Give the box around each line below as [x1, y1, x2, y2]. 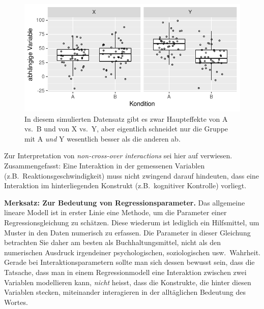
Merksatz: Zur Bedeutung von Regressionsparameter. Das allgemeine [4, 197, 245, 208]
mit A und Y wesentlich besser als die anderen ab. [24, 133, 181, 144]
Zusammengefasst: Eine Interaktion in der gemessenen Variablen [4, 160, 205, 170]
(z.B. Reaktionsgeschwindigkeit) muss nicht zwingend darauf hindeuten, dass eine [4, 170, 259, 181]
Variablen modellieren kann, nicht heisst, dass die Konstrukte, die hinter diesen [4, 277, 251, 287]
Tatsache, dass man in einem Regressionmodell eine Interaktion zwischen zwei [4, 266, 247, 277]
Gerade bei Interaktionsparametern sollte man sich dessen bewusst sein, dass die [4, 257, 255, 267]
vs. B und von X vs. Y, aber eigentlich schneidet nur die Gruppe [24, 123, 228, 134]
